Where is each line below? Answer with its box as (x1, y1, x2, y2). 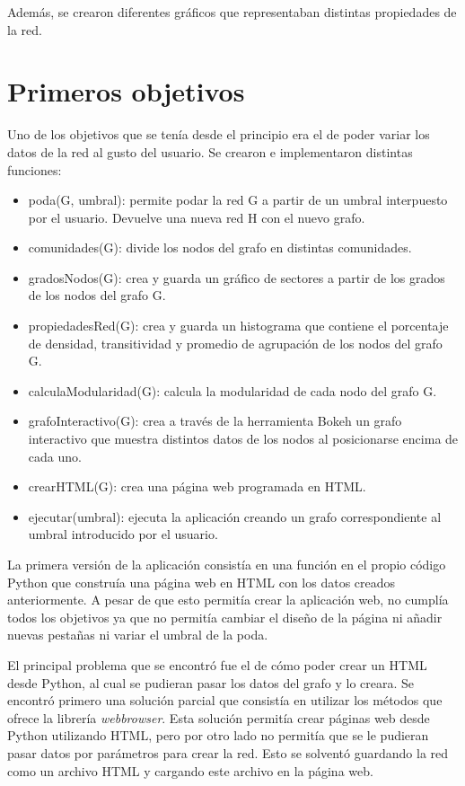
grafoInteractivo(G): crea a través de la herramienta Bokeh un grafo (28, 411, 402, 430)
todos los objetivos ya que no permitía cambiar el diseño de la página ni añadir (7, 607, 443, 626)
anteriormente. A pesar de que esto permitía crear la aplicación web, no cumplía (7, 590, 449, 609)
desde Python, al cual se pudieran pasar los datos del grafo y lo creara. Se (7, 673, 415, 692)
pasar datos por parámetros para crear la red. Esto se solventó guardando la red (7, 743, 449, 762)
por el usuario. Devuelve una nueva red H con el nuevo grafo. (28, 208, 365, 226)
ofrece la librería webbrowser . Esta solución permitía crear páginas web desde (7, 708, 430, 727)
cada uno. (28, 446, 82, 465)
